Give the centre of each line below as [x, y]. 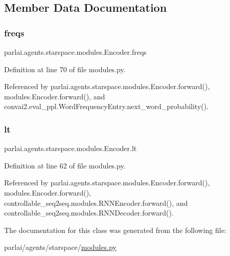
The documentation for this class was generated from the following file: [115, 230]
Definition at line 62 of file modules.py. [65, 165]
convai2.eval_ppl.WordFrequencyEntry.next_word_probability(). [107, 106]
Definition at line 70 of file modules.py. [65, 69]
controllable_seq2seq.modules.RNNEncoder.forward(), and [96, 202]
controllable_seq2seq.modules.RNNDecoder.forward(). [89, 213]
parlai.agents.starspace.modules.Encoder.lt [71, 148]
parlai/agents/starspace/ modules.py [60, 247]
